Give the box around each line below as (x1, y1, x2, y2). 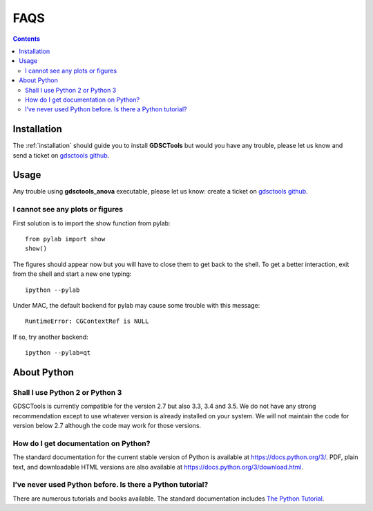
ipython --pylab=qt (25, 349, 91, 357)
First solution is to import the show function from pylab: (12, 219, 171, 227)
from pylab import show (25, 235, 106, 243)
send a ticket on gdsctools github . (12, 151, 110, 159)
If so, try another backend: (12, 333, 89, 341)
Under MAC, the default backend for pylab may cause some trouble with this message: (12, 301, 260, 309)
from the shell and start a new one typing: (12, 270, 132, 278)
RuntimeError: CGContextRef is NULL (25, 317, 149, 325)
